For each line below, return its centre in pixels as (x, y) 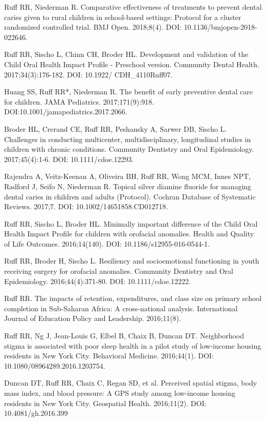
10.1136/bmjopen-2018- (220, 27)
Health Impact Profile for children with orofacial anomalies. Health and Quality (129, 234)
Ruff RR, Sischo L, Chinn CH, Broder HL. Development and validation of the (126, 54)
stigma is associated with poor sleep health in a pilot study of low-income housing (133, 345)
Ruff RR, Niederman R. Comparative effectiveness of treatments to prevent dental (133, 7)
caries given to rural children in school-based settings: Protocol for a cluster (123, 17)
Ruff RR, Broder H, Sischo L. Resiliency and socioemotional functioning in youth (132, 261)
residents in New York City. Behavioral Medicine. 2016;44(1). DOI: (109, 356)
